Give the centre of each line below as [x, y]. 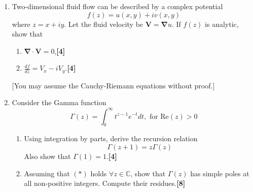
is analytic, [222, 24]
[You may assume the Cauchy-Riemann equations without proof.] [113, 85]
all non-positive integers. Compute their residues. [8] [105, 183]
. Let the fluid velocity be [104, 24]
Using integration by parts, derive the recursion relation [111, 138]
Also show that [47, 156]
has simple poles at [220, 173]
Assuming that [47, 173]
